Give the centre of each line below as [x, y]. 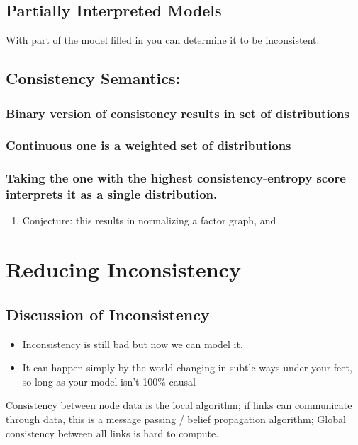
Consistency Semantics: [93, 78]
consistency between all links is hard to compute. [112, 433]
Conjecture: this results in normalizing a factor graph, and [149, 220]
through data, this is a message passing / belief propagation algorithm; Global [176, 418]
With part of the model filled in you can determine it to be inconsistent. [163, 40]
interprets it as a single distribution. [112, 194]
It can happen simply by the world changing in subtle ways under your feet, [187, 368]
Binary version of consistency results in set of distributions [178, 113]
